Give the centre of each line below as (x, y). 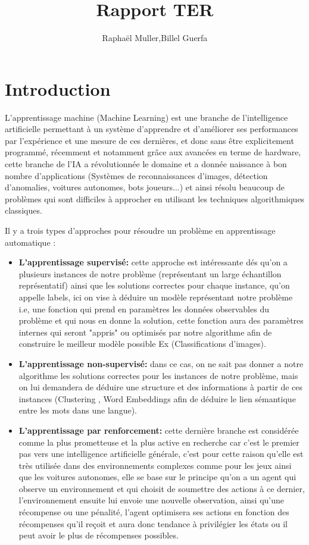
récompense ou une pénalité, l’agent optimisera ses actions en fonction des (154, 512)
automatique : (30, 242)
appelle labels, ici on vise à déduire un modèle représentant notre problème (156, 297)
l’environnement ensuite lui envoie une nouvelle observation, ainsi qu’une (152, 500)
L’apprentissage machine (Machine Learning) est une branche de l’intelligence (146, 117)
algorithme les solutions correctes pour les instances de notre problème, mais (158, 375)
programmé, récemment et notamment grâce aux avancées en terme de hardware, (153, 152)
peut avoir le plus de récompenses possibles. (99, 535)
